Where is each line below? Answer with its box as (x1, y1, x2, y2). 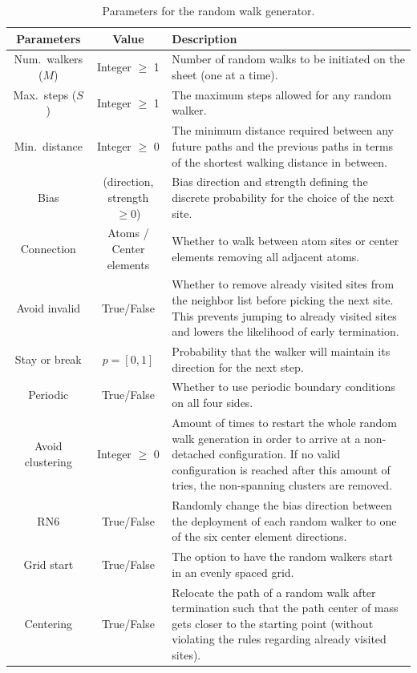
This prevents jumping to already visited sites (172, 307, 397, 324)
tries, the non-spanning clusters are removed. (172, 477, 392, 494)
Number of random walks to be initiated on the (172, 50, 405, 67)
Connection (20, 240, 76, 256)
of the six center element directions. (172, 528, 347, 545)
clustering (24, 453, 72, 469)
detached (172, 445, 216, 462)
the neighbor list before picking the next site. (172, 292, 394, 308)
